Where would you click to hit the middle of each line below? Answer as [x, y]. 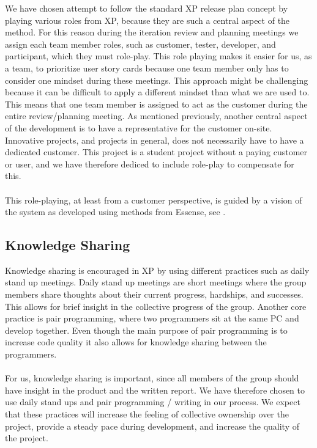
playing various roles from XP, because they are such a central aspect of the [147, 20]
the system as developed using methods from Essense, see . [115, 212]
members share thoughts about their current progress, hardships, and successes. [154, 294]
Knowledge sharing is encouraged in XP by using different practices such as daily [157, 270]
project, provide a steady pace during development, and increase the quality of [152, 426]
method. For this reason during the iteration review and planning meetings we [152, 32]
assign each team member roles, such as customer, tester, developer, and [140, 44]
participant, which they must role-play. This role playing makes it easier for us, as [158, 56]
